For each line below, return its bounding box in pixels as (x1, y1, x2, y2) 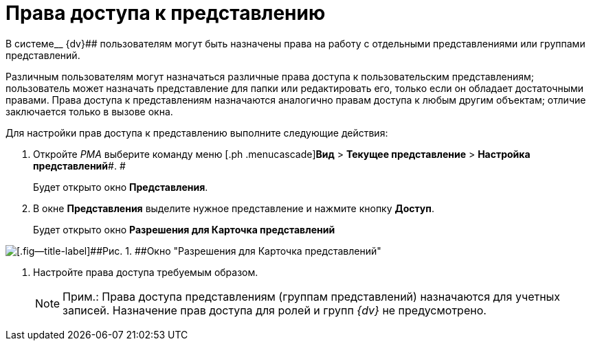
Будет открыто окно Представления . (33, 181, 208, 193)
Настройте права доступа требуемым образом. (33, 266, 258, 278)
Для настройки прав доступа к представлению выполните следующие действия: (5, 126, 388, 139)
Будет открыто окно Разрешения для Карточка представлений (33, 223, 335, 235)
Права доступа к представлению (5, 1, 326, 25)
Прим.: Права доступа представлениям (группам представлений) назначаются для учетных (63, 289, 561, 303)
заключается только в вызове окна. (5, 105, 173, 117)
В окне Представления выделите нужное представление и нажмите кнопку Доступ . (33, 202, 434, 214)
